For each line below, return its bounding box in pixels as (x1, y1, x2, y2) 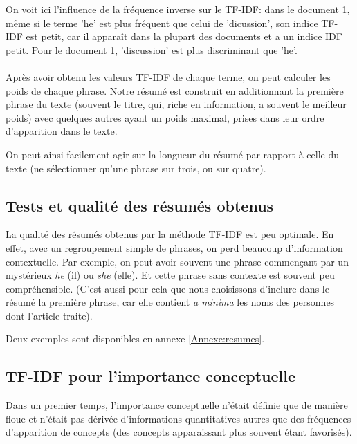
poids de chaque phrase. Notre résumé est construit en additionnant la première (6, 83, 344, 98)
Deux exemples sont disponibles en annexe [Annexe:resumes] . (6, 331, 265, 346)
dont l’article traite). (6, 308, 93, 322)
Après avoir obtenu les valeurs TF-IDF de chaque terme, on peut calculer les (6, 69, 331, 84)
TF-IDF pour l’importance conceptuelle (6, 365, 296, 387)
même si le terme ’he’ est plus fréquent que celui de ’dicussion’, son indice (6, 15, 318, 30)
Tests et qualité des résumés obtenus (6, 194, 274, 216)
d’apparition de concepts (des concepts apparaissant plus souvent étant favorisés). (6, 425, 352, 439)
